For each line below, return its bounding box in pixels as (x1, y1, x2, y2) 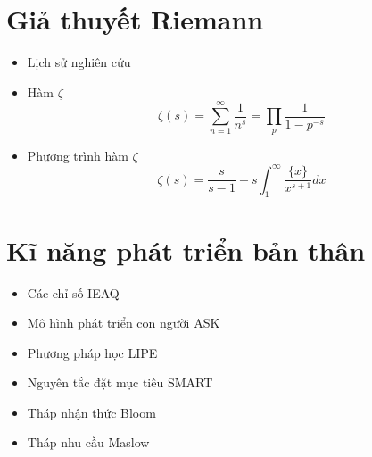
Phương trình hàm (27, 145, 128, 164)
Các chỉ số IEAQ (27, 283, 120, 302)
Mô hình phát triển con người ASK (27, 313, 220, 332)
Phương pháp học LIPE (27, 343, 158, 361)
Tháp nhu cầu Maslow (27, 433, 150, 452)
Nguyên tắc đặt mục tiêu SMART (27, 373, 213, 392)
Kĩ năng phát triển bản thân (6, 231, 366, 268)
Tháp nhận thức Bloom (27, 403, 156, 421)
